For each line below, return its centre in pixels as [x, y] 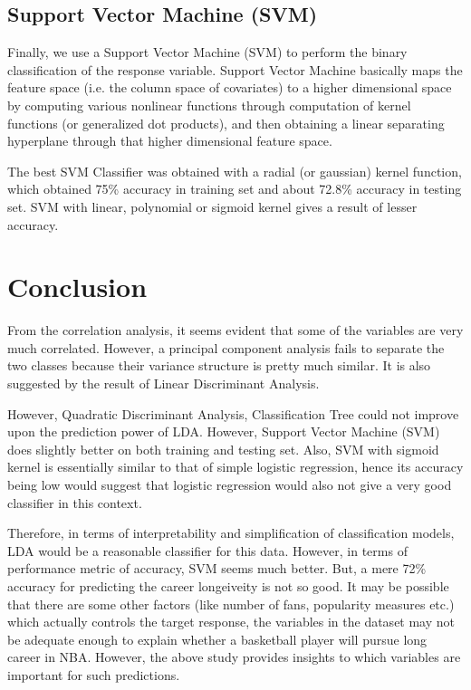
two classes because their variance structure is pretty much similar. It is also [219, 365]
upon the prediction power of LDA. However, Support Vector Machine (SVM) [224, 431]
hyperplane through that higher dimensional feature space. [170, 141]
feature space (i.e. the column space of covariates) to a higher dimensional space [230, 87]
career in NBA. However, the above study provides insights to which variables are [234, 657]
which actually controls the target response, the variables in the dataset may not [231, 622]
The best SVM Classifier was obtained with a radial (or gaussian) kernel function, [235, 171]
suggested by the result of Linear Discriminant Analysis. [163, 383]
